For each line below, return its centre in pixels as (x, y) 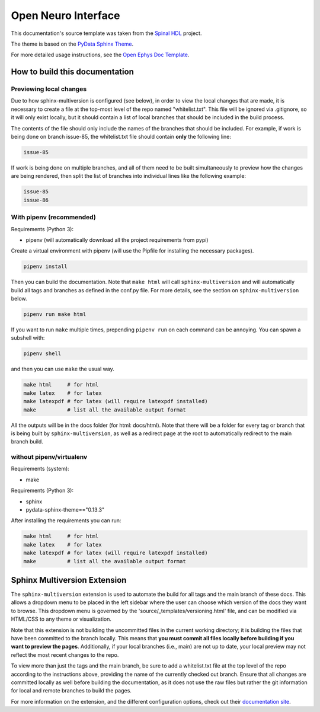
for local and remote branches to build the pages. (71, 691)
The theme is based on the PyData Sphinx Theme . (72, 44)
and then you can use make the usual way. (63, 369)
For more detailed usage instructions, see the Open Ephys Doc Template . (100, 55)
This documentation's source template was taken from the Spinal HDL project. (106, 33)
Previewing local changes (49, 89)
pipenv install (45, 266)
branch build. (27, 442)
